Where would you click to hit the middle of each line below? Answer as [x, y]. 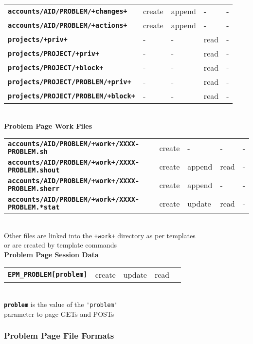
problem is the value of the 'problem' [61, 304]
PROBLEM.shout [34, 170]
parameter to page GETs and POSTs [59, 314]
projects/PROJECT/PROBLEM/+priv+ [70, 82]
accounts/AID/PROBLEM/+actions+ [68, 25]
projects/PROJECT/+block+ [56, 67]
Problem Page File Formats [59, 335]
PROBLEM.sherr [34, 189]
